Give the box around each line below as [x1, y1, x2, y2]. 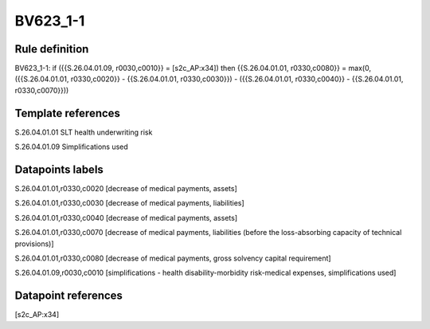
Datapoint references [14, 289, 123, 303]
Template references [14, 106, 121, 119]
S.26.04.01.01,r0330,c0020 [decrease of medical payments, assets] [14, 184, 238, 194]
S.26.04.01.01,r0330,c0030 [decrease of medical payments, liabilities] [14, 198, 244, 208]
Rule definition [14, 42, 89, 56]
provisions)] [14, 239, 55, 249]
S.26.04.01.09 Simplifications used [14, 142, 129, 151]
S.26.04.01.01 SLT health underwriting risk [14, 127, 153, 137]
